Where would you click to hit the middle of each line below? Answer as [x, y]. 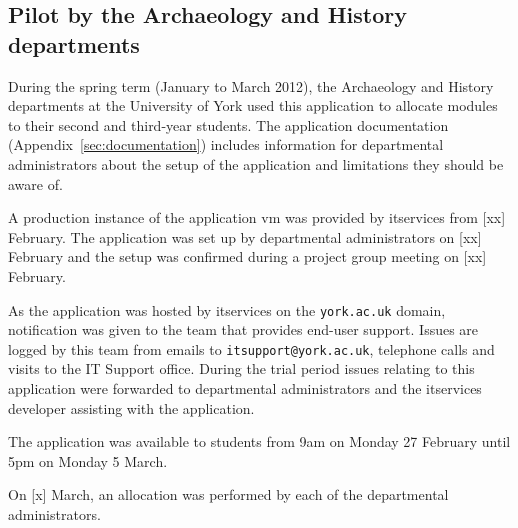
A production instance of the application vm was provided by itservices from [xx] [257, 217]
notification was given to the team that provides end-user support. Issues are [243, 329]
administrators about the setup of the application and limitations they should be [256, 163]
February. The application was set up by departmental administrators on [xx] [245, 236]
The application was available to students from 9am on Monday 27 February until [259, 441]
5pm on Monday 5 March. [88, 460]
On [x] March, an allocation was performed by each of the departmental [228, 494]
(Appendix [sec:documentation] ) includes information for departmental [226, 144]
